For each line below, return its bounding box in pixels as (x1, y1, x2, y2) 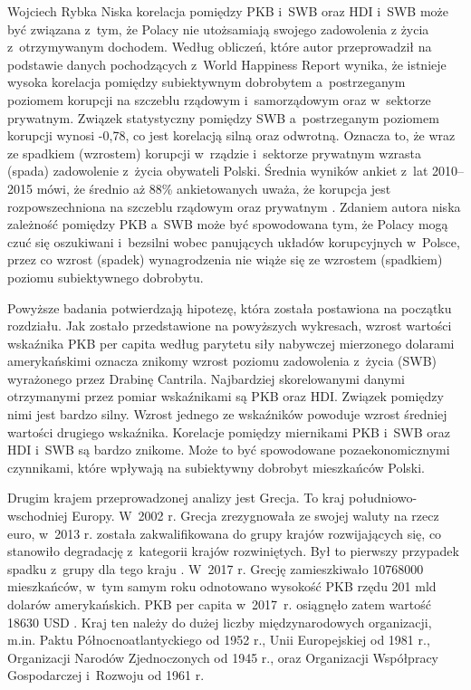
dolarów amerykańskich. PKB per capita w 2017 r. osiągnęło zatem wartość (7, 595, 431, 613)
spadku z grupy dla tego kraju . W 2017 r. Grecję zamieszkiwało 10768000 (7, 559, 424, 578)
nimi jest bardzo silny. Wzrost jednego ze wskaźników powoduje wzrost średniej (7, 405, 447, 424)
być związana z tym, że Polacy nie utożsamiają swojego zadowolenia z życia (7, 19, 429, 38)
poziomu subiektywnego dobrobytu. (7, 267, 204, 286)
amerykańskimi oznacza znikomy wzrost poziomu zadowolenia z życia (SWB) (7, 351, 437, 370)
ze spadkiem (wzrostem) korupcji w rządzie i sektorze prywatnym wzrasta (7, 143, 422, 162)
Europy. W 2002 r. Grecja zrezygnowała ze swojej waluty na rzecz (72, 506, 439, 525)
